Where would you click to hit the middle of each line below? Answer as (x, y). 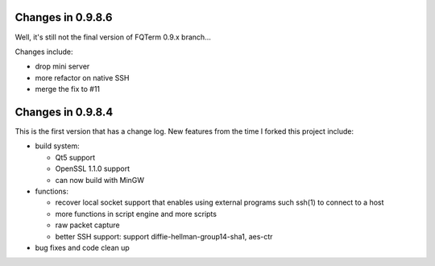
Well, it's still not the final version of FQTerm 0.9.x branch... (113, 37)
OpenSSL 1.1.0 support (93, 168)
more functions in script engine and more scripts (136, 214)
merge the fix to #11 (68, 89)
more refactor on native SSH (82, 77)
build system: (57, 146)
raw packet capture (87, 225)
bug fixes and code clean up (83, 247)
